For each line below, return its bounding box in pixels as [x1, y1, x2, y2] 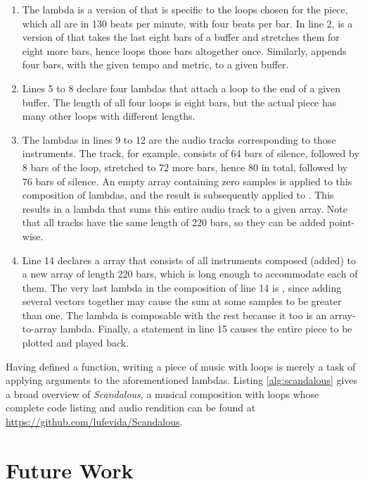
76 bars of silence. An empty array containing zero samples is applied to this [22, 173, 352, 188]
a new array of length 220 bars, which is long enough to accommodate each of [22, 266, 358, 281]
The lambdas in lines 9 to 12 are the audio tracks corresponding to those [22, 132, 336, 147]
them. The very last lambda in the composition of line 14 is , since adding [22, 280, 342, 294]
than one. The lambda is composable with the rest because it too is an [22, 307, 327, 322]
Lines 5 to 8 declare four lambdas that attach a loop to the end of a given [22, 80, 341, 95]
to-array [22, 321, 57, 336]
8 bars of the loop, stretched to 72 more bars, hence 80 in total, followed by [22, 159, 348, 174]
